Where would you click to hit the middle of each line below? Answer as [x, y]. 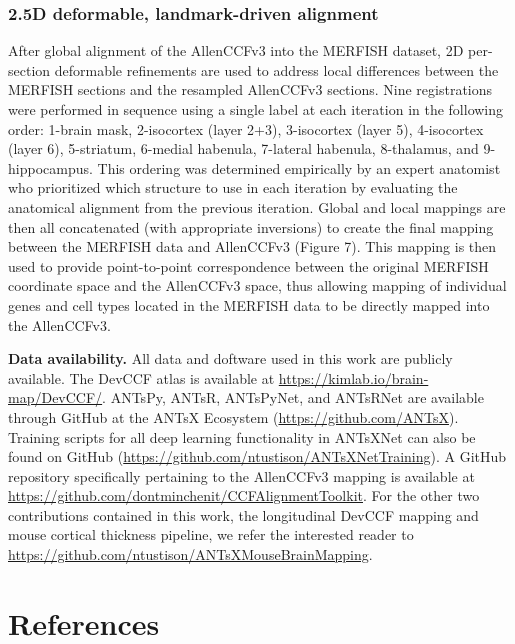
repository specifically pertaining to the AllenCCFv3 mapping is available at [241, 475]
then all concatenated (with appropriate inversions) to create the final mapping [251, 226]
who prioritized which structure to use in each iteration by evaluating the [233, 187]
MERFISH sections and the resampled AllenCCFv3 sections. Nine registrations [250, 89]
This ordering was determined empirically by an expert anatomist [299, 167]
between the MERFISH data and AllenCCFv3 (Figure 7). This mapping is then [252, 246]
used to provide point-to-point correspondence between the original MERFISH [248, 265]
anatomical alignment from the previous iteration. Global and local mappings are [257, 206]
